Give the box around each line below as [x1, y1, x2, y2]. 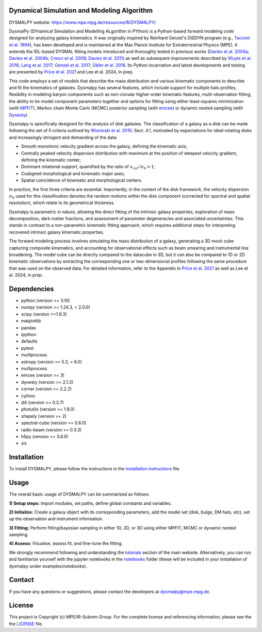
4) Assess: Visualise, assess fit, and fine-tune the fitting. [9, 541, 123, 547]
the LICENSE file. [9, 621, 43, 627]
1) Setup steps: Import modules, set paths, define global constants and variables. [9, 500, 172, 506]
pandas [21, 325, 36, 330]
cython [21, 393, 35, 398]
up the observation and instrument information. [9, 516, 104, 522]
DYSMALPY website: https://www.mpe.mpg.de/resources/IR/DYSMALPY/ [9, 19, 156, 25]
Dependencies [9, 285, 54, 293]
